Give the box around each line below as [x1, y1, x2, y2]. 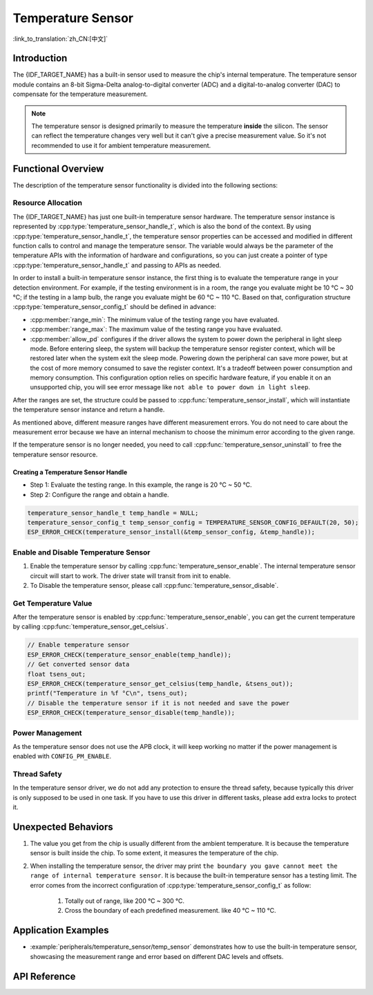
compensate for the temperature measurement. [12, 90, 149, 98]
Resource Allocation [12, 198, 83, 207]
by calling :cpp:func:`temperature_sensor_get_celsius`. [12, 622, 169, 631]
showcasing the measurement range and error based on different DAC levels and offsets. [30, 952, 284, 960]
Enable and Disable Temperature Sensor [12, 547, 151, 557]
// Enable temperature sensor [27, 641, 130, 649]
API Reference [12, 970, 76, 982]
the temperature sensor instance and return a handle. [12, 405, 165, 414]
